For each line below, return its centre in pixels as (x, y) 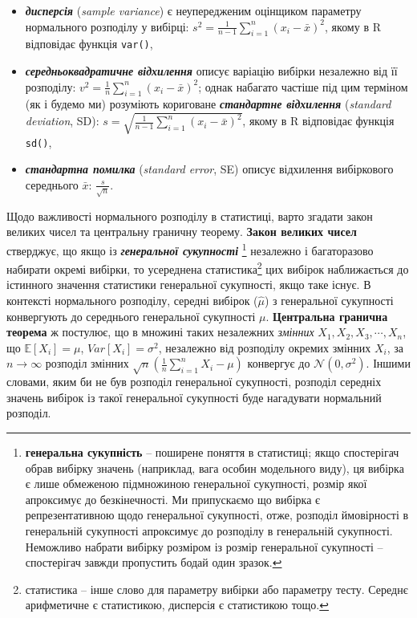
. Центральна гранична (327, 316)
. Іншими (388, 363)
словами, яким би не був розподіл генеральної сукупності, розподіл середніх (194, 382)
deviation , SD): (62, 121)
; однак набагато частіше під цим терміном (303, 86)
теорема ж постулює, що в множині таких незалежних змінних (160, 332)
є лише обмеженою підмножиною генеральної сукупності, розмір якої (196, 484)
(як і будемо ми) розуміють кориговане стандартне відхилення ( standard (208, 104)
